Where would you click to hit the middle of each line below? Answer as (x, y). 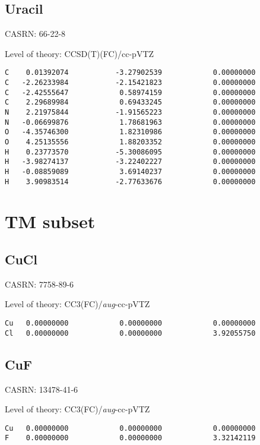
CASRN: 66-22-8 (35, 34)
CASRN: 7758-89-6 (39, 284)
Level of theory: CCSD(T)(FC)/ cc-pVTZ (80, 53)
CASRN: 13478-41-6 (42, 389)
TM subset (50, 221)
